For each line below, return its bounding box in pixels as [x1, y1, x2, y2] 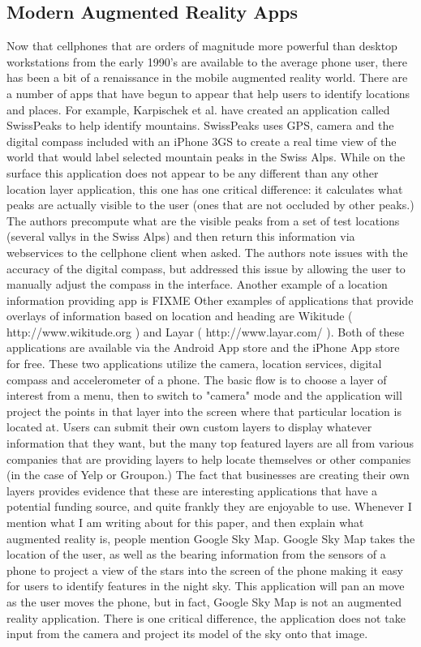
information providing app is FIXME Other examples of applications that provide [6, 291, 414, 308]
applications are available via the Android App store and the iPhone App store [6, 339, 400, 356]
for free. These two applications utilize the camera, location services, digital [6, 355, 382, 372]
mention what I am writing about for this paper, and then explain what [6, 514, 364, 531]
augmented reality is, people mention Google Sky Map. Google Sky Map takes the [6, 529, 415, 546]
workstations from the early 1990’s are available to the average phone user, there [6, 53, 408, 70]
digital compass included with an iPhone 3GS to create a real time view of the [6, 132, 397, 149]
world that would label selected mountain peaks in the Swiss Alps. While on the [6, 148, 406, 165]
